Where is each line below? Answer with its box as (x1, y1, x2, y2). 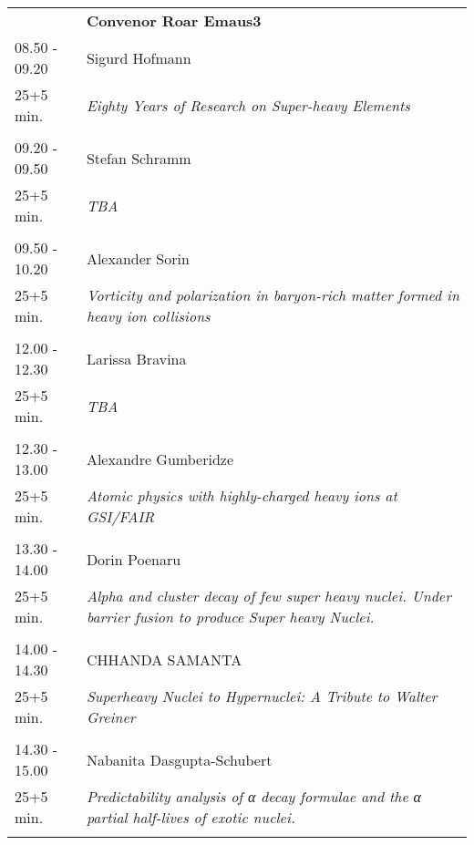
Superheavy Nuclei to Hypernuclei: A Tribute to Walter (86, 685, 438, 706)
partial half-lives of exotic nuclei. (86, 807, 295, 828)
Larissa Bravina (86, 347, 187, 369)
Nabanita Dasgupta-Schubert (86, 748, 273, 770)
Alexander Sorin (86, 247, 190, 269)
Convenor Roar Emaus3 (86, 10, 262, 31)
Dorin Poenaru (86, 548, 181, 570)
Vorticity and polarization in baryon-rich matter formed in (86, 284, 459, 305)
